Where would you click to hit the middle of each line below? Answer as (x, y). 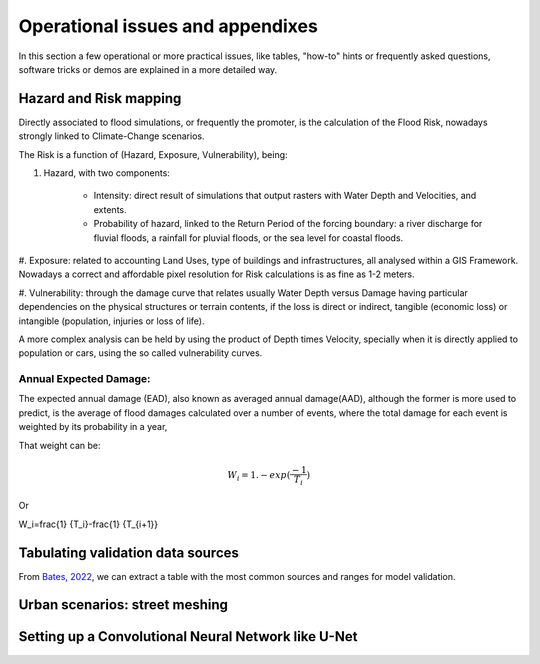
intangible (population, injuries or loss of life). (111, 321)
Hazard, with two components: (106, 173)
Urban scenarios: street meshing (123, 605)
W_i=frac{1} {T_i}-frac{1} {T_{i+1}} (88, 524)
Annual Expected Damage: (84, 379)
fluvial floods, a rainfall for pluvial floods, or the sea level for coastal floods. (248, 237)
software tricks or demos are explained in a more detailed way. (148, 69)
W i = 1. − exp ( (258, 476)
